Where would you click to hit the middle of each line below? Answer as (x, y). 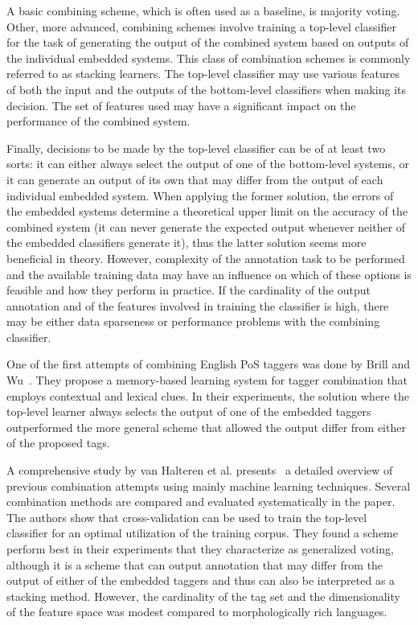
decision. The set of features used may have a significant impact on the (181, 105)
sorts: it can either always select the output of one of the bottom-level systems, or (208, 164)
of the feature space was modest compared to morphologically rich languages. (197, 612)
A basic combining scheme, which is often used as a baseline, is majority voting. (203, 10)
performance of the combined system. (98, 121)
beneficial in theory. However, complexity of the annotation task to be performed (206, 258)
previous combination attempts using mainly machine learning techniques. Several (209, 485)
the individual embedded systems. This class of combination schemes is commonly (209, 58)
